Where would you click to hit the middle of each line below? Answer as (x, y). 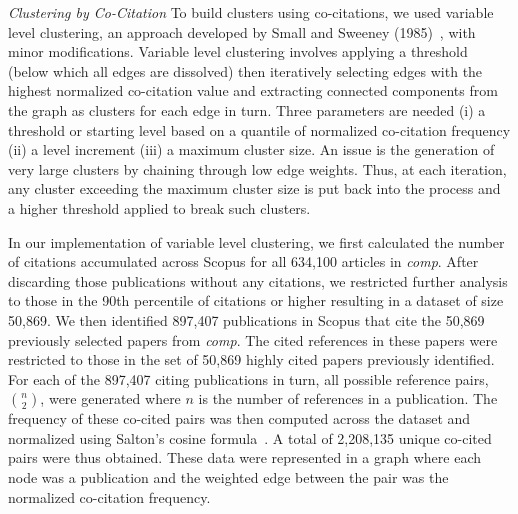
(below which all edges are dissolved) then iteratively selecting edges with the (245, 70)
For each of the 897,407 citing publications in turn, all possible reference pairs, (248, 378)
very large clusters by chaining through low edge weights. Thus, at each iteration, (257, 168)
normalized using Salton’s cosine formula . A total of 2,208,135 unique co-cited (250, 437)
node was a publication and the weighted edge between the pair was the (228, 477)
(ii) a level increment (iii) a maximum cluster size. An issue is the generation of (251, 149)
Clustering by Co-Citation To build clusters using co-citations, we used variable (251, 12)
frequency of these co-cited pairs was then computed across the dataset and (239, 418)
